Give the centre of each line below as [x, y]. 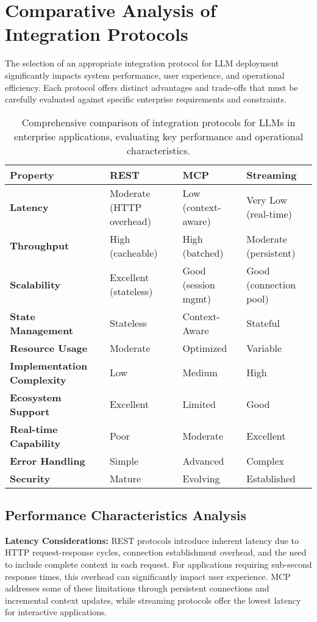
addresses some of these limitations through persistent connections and [137, 588]
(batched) [203, 252]
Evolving [201, 478]
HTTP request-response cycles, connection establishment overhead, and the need [156, 552]
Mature [125, 478]
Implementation [49, 365]
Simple [124, 460]
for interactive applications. [56, 612]
